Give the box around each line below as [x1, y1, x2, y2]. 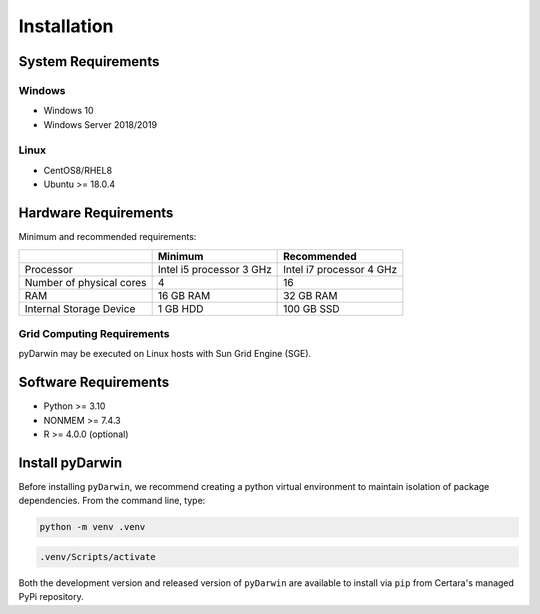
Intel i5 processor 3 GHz [157, 262, 272, 276]
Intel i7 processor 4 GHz [283, 262, 398, 276]
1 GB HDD [157, 301, 204, 315]
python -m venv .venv [39, 521, 146, 533]
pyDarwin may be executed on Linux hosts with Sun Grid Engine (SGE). [18, 348, 312, 360]
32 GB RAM [283, 288, 339, 302]
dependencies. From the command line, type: [18, 495, 206, 507]
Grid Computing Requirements [18, 326, 170, 340]
